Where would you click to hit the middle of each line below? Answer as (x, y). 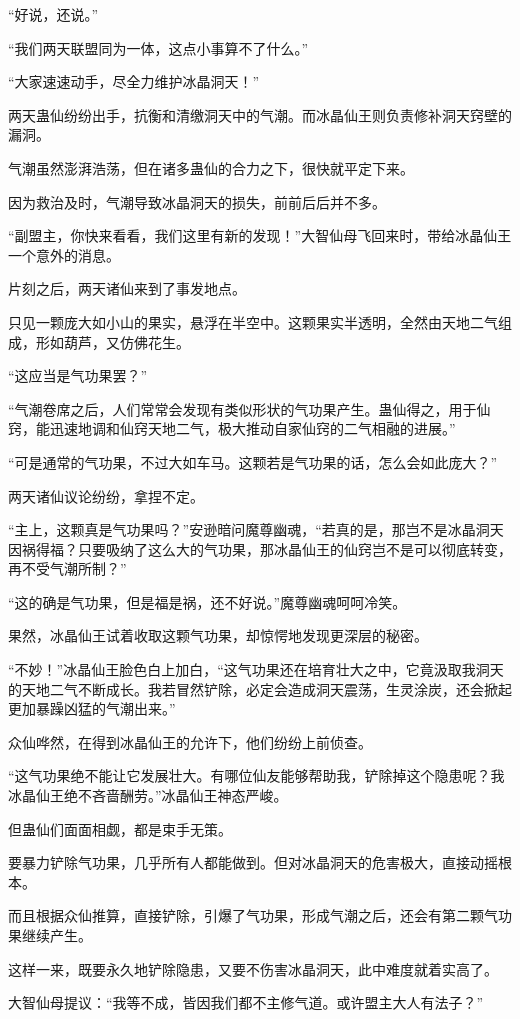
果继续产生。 (50, 935)
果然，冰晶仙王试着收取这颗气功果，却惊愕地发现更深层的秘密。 (218, 635)
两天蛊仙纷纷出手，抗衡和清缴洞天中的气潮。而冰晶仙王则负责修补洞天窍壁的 (260, 114)
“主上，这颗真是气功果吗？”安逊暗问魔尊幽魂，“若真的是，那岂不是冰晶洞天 (256, 529)
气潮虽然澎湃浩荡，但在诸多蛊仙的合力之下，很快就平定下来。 (211, 167)
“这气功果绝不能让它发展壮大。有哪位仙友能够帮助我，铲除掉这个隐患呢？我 (256, 775)
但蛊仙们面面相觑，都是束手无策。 (120, 828)
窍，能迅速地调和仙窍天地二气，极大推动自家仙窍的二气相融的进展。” (232, 428)
